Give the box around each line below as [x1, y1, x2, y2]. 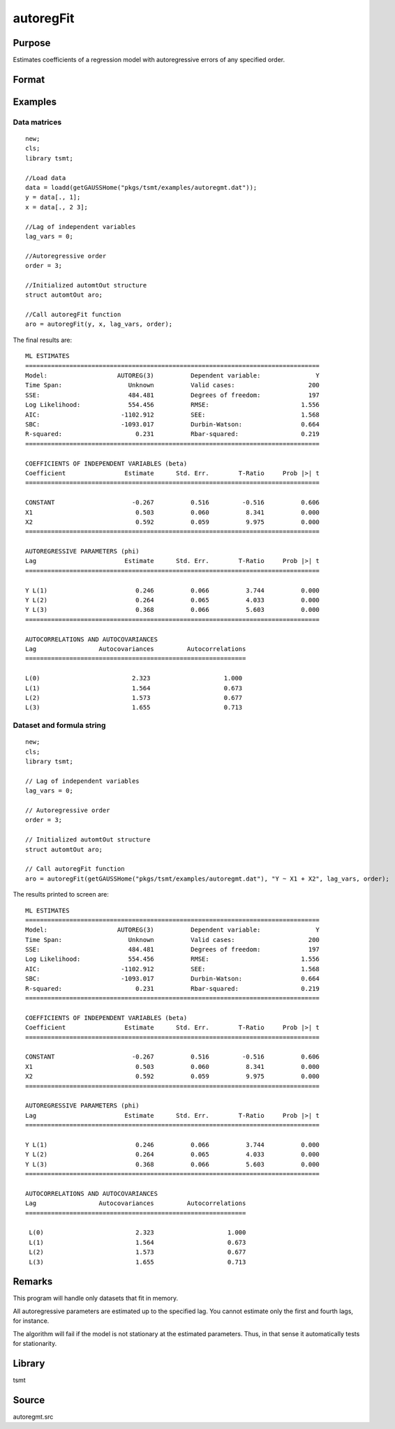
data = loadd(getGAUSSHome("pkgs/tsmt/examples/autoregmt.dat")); [25, 184, 258, 191]
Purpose [13, 37, 51, 49]
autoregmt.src [13, 1412, 54, 1421]
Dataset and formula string [13, 721, 106, 731]
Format [13, 73, 45, 85]
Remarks [13, 1275, 53, 1287]
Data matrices [13, 117, 62, 127]
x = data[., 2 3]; [25, 203, 89, 211]
